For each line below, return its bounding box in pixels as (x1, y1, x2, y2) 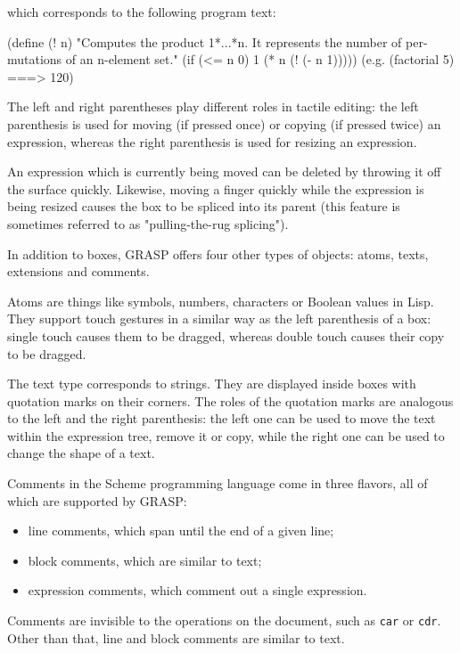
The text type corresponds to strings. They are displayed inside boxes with (7, 374, 416, 393)
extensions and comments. (7, 262, 150, 281)
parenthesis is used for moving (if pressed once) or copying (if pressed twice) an (7, 114, 441, 133)
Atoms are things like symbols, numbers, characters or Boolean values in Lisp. (7, 291, 434, 310)
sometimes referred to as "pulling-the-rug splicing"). (7, 214, 289, 233)
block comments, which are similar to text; (28, 551, 262, 569)
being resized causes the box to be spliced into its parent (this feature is (7, 197, 400, 216)
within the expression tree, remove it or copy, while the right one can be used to (7, 426, 445, 445)
